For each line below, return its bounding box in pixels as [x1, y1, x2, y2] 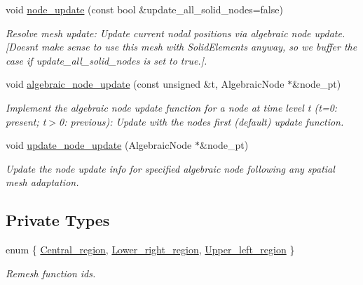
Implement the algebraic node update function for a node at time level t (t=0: [6, 100, 338, 114]
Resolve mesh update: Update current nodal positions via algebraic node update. [6, 25, 345, 40]
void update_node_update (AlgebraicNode [6, 138, 192, 152]
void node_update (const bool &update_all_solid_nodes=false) [6, 2, 283, 16]
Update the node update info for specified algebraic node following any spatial [6, 161, 335, 175]
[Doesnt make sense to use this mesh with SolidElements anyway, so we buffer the [6, 39, 357, 54]
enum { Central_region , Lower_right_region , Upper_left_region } [6, 242, 295, 257]
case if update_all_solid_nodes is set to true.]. [6, 53, 207, 67]
